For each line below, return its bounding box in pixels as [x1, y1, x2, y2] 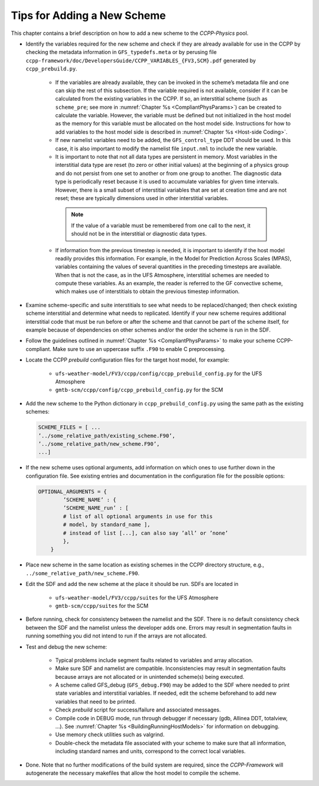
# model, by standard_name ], [63, 521, 151, 528]
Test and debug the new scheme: [25, 643, 108, 650]
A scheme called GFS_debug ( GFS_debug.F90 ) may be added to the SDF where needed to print [55, 681, 290, 689]
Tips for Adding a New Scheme [11, 9, 167, 22]
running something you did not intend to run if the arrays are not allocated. [25, 632, 207, 639]
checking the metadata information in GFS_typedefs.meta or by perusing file [25, 49, 217, 56]
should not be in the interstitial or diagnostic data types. [71, 230, 207, 237]
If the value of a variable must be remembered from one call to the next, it [71, 222, 251, 229]
